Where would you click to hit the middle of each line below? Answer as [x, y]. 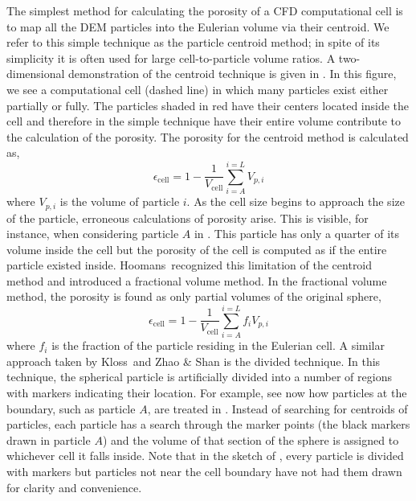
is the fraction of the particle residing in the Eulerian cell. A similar [218, 345]
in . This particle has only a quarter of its [297, 234]
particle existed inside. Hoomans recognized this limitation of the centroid [190, 265]
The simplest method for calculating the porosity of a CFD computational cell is [205, 10]
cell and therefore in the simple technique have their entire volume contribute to [204, 121]
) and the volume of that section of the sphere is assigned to [251, 439]
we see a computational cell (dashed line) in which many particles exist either [198, 89]
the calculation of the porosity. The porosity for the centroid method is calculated [208, 136]
